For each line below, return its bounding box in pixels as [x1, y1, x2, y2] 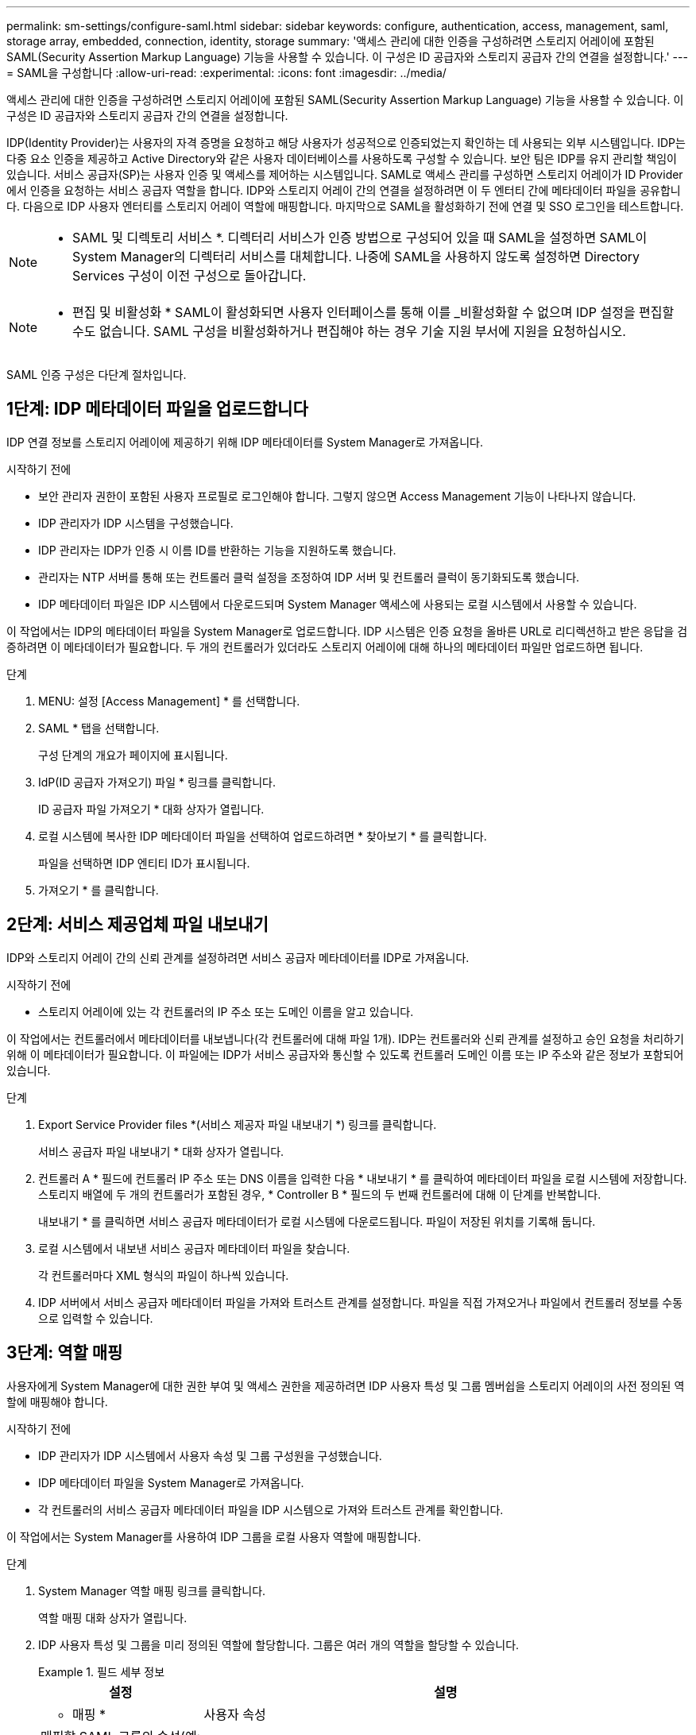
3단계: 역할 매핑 [6, 1343, 123, 1363]
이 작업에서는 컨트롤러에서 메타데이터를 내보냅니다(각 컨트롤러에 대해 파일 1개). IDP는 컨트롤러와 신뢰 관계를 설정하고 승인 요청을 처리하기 [6, 1031, 684, 1045]
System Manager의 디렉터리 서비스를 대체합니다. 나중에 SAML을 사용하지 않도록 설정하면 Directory [72, 249, 640, 265]
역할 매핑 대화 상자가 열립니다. [38, 1610, 188, 1625]
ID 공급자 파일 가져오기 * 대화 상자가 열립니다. [38, 802, 265, 816]
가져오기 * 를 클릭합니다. [38, 883, 159, 897]
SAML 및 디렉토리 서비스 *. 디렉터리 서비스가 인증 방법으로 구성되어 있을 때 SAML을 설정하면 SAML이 [72, 230, 648, 245]
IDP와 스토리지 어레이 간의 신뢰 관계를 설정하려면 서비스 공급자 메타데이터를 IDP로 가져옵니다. [6, 950, 470, 964]
